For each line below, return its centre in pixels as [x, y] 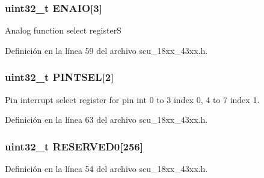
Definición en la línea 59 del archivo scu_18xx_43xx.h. [106, 50]
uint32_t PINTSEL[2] [60, 77]
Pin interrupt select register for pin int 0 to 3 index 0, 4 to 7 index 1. [132, 99]
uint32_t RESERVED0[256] [74, 146]
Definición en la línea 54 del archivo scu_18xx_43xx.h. [106, 169]
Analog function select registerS [63, 30]
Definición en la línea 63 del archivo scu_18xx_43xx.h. [106, 120]
